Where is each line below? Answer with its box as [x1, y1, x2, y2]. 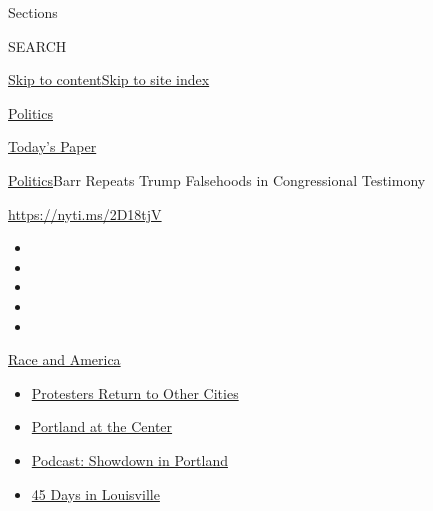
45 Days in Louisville [31, 483, 160, 504]
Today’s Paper [8, 136, 97, 157]
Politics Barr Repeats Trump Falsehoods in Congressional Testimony [8, 169, 426, 190]
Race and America [8, 349, 121, 370]
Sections [8, 2, 58, 22]
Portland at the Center [31, 416, 173, 437]
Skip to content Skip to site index [8, 69, 210, 90]
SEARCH [8, 35, 67, 56]
